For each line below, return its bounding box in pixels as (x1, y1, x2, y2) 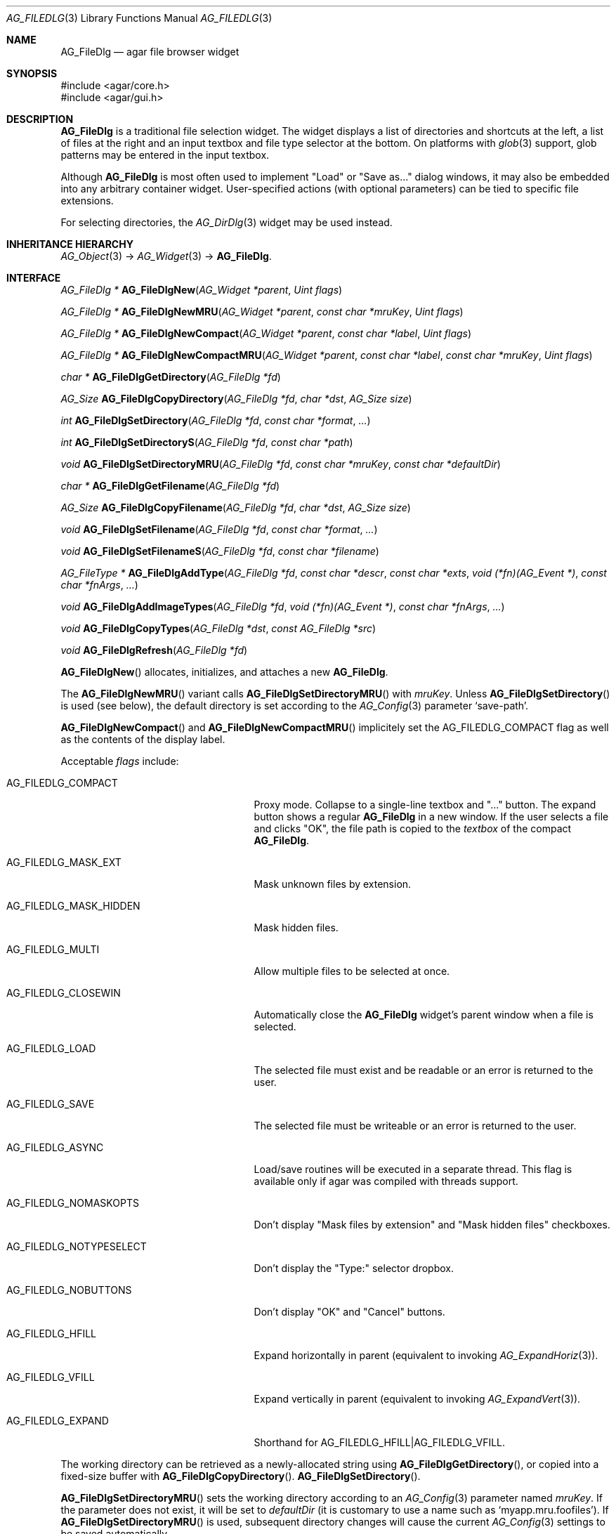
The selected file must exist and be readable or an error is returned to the (254, 1064, 594, 1076)
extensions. (60, 195, 114, 206)
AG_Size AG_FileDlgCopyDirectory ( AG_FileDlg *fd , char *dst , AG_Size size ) (60, 393, 412, 405)
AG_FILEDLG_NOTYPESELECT (6, 1240, 147, 1252)
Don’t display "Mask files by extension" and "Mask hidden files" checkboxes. (254, 1219, 610, 1231)
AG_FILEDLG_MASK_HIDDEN (6, 900, 140, 912)
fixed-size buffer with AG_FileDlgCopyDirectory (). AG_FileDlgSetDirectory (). (60, 1470, 421, 1482)
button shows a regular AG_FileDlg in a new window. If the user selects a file (254, 811, 609, 822)
